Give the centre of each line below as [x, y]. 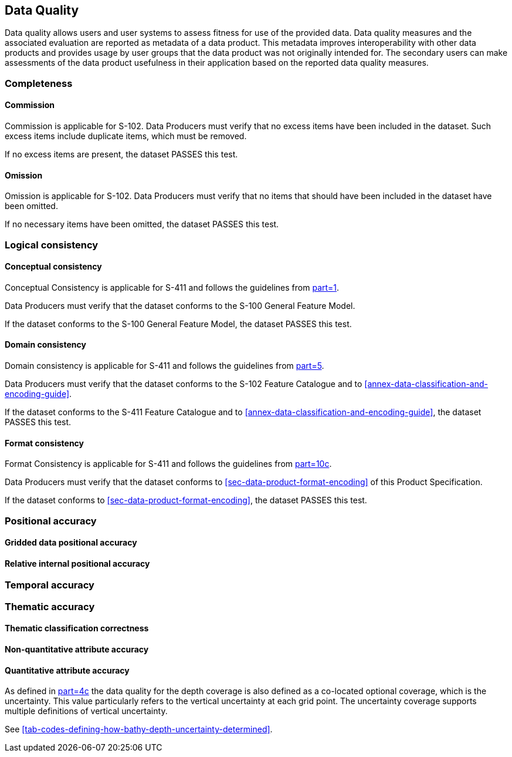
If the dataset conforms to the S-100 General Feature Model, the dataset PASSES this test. [178, 324]
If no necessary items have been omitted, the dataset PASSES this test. [142, 224]
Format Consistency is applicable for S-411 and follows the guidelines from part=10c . [168, 464]
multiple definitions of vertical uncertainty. [86, 711]
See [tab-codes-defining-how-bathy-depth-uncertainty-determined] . [139, 729]
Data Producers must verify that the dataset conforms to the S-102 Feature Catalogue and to [184, 384]
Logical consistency [52, 245]
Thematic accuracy [50, 606]
